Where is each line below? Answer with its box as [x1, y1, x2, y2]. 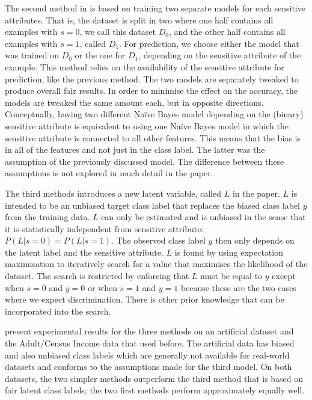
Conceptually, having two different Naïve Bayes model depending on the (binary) [5, 108, 304, 120]
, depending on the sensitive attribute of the [138, 49, 301, 61]
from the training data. [5, 211, 90, 223]
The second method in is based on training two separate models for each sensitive [5, 2, 305, 14]
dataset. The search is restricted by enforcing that [5, 269, 189, 282]
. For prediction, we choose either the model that [118, 37, 299, 49]
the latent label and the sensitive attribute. [5, 245, 164, 258]
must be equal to [200, 269, 263, 282]
